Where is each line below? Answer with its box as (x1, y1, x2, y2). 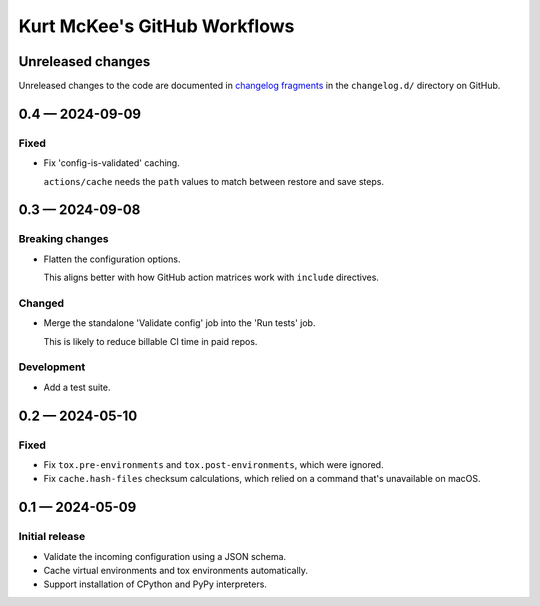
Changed (18, 296, 65, 310)
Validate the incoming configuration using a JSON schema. (43, 550, 287, 562)
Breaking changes (18, 232, 109, 246)
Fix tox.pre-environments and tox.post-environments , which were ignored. (43, 458, 384, 470)
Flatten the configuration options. (43, 253, 181, 265)
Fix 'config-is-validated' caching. (43, 157, 180, 169)
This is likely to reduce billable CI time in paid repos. (43, 335, 258, 347)
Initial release (18, 530, 86, 544)
